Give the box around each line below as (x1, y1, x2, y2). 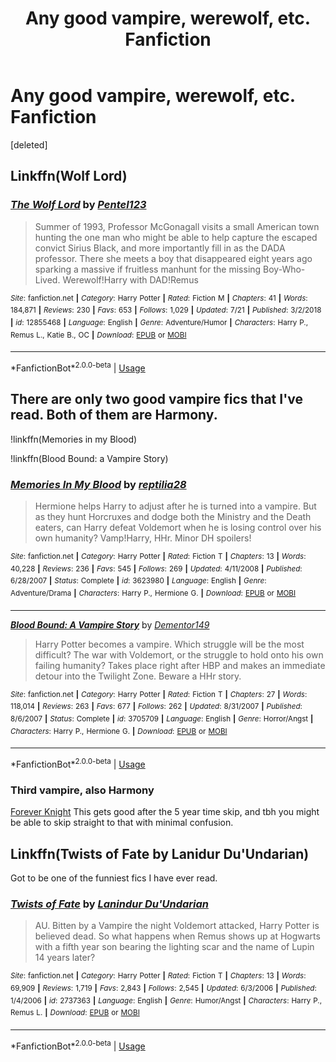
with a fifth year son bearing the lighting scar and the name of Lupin (34, 941, 315, 953)
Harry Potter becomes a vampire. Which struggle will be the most (34, 638, 305, 650)
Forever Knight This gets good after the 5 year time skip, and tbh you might (10, 806, 320, 818)
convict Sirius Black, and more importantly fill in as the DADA (34, 242, 286, 254)
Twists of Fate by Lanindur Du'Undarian (10, 897, 209, 911)
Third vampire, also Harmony (10, 783, 155, 797)
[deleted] (10, 138, 48, 151)
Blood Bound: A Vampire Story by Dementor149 (10, 618, 210, 631)
